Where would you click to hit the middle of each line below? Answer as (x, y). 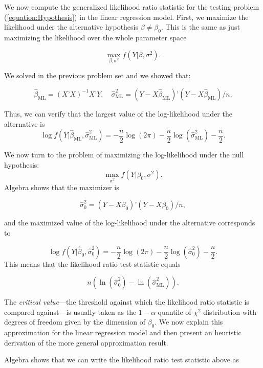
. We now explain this (189, 322)
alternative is (25, 123)
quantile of (174, 312)
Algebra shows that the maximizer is (62, 187)
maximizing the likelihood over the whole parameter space (95, 37)
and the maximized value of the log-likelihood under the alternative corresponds (130, 223)
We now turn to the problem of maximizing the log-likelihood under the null (124, 155)
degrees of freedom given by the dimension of (75, 322)
